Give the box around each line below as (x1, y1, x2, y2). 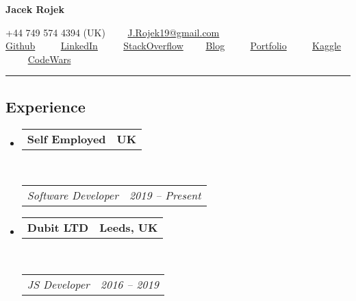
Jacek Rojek (5, 2, 64, 16)
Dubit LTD (27, 219, 89, 236)
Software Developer (27, 187, 118, 204)
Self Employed (27, 130, 106, 147)
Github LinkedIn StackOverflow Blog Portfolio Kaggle (5, 38, 342, 53)
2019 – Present (129, 187, 201, 204)
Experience (5, 95, 86, 117)
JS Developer (27, 276, 90, 292)
